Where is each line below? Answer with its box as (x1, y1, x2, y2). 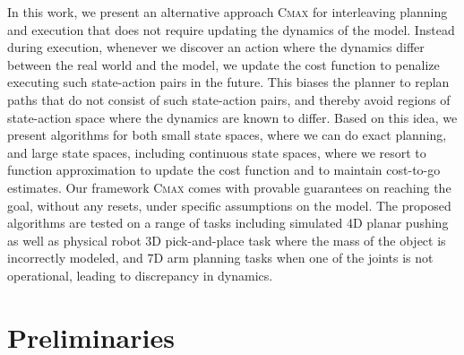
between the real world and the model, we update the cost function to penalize (7, 55, 440, 74)
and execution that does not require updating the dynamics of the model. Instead (7, 20, 455, 39)
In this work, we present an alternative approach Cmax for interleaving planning (7, 3, 448, 21)
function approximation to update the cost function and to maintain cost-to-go (7, 160, 441, 179)
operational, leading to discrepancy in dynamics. (7, 265, 273, 284)
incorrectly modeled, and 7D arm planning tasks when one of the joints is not (7, 248, 434, 267)
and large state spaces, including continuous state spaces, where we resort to (7, 143, 426, 161)
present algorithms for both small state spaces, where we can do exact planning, (7, 126, 447, 144)
